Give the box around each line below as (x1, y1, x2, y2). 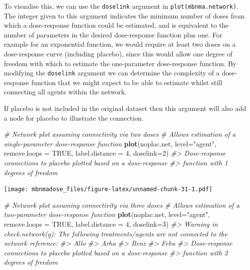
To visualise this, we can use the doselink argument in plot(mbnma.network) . (4, 1, 238, 11)
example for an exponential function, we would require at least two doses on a (4, 39, 236, 49)
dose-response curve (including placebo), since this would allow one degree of (4, 49, 233, 59)
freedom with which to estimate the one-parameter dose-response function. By (4, 58, 236, 68)
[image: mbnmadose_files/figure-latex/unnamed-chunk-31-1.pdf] (4, 186, 213, 193)
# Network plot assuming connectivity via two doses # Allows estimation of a (4, 129, 236, 139)
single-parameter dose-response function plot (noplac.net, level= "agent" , (4, 138, 217, 148)
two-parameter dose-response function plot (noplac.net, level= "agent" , (4, 209, 210, 219)
